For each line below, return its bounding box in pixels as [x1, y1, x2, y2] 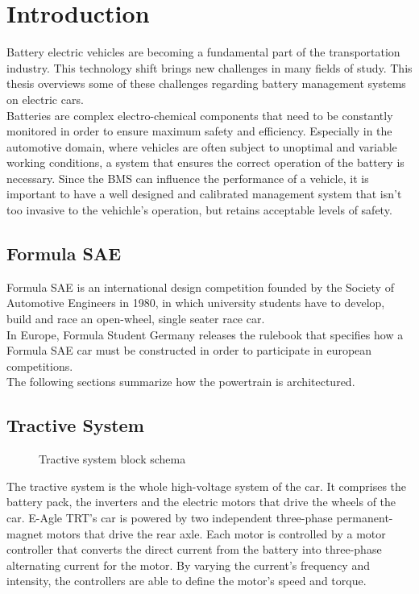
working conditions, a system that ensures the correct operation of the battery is [6, 154, 404, 171]
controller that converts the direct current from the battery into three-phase [6, 541, 382, 558]
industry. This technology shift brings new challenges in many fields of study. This [6, 59, 413, 76]
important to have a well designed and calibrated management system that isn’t [6, 185, 402, 202]
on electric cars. [6, 90, 84, 107]
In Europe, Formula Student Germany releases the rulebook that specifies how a [6, 326, 404, 343]
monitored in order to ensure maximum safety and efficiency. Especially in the [6, 123, 392, 139]
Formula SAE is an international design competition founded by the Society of [6, 278, 394, 295]
